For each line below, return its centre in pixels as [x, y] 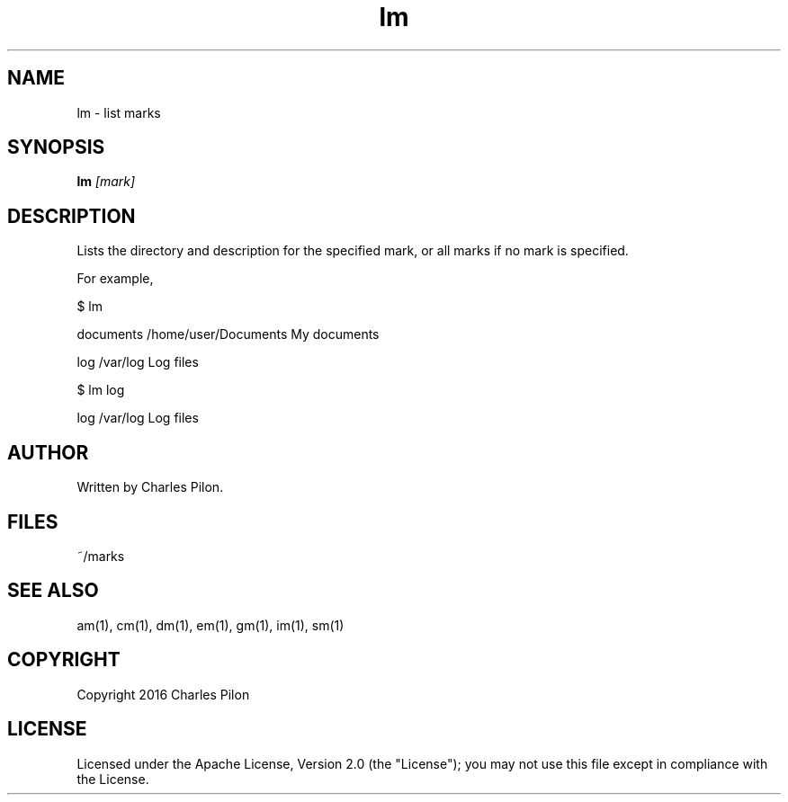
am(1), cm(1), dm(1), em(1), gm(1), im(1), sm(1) [210, 625]
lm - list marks [119, 112]
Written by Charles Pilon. [150, 487]
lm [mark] [106, 182]
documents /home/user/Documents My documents [228, 334]
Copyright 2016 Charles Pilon [163, 694]
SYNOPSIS [56, 147]
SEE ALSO [53, 591]
